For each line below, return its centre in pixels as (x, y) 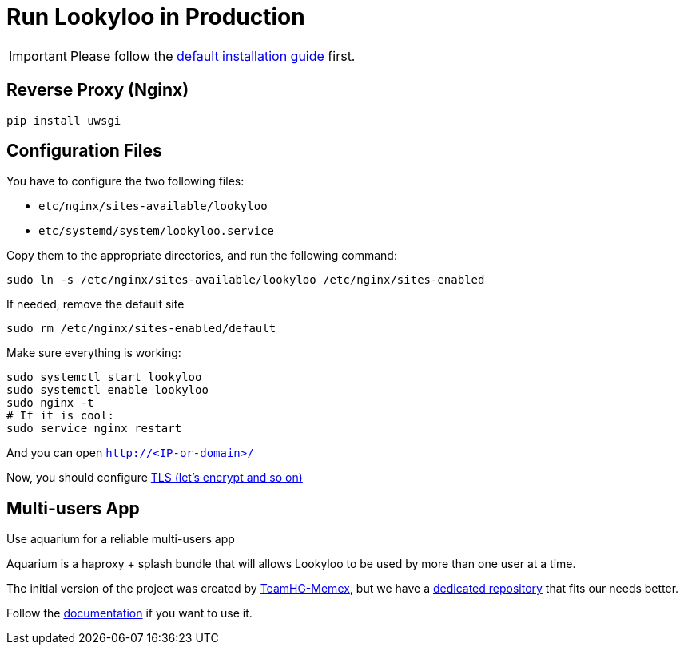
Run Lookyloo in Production (156, 17)
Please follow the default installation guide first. (213, 56)
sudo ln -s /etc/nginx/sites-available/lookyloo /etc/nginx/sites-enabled (246, 280)
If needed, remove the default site (95, 304)
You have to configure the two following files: (125, 181)
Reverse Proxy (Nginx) (98, 90)
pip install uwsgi (64, 120)
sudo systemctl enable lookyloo (107, 390)
